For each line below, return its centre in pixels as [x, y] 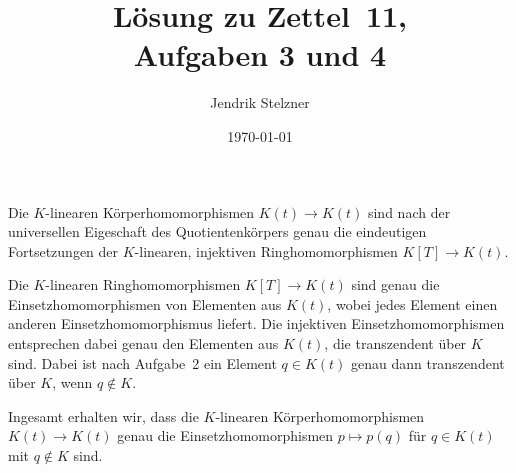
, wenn [72, 382]
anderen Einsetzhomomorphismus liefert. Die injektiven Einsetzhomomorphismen [256, 323]
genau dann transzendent [427, 362]
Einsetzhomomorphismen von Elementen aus [145, 303]
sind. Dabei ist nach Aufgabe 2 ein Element [142, 362]
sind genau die [395, 284]
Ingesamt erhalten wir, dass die [103, 415]
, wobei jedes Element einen [412, 303]
